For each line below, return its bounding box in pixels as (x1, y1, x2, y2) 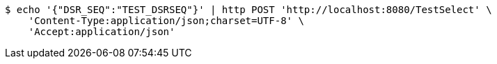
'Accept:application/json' (28, 26, 175, 37)
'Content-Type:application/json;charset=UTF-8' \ (28, 15, 304, 26)
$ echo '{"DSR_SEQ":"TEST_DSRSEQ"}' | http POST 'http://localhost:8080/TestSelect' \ (5, 4, 492, 15)
